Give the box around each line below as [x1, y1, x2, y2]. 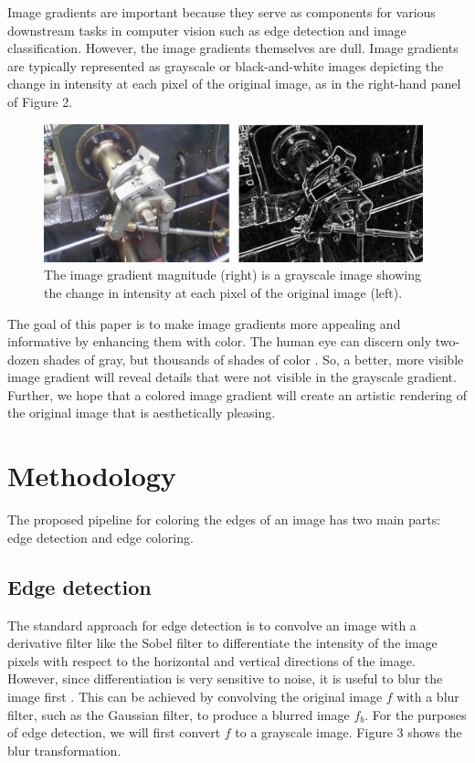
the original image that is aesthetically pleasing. [7, 403, 276, 422]
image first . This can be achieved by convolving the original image [7, 686, 383, 705]
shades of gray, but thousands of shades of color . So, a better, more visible [43, 349, 464, 368]
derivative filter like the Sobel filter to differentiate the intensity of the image [7, 633, 438, 652]
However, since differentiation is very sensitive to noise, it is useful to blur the [7, 669, 443, 688]
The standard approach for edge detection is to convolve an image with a [7, 615, 417, 634]
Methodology [7, 457, 176, 494]
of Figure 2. [7, 91, 73, 111]
